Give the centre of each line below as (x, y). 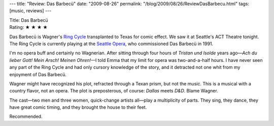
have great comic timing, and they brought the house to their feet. (78, 107)
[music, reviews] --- (30, 11)
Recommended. (26, 116)
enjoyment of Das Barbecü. (38, 74)
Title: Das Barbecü (29, 20)
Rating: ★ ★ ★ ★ (28, 27)
